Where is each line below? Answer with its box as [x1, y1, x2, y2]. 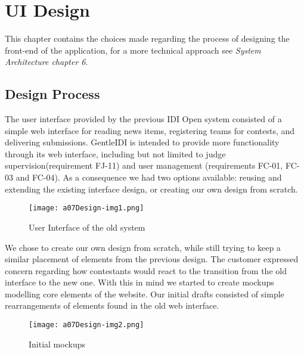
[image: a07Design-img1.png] [29, 204, 144, 213]
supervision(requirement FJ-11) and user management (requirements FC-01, [5, 159, 283, 172]
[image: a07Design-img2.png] [29, 321, 144, 330]
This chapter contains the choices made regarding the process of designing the [5, 32, 290, 45]
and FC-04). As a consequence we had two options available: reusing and [15, 171, 282, 184]
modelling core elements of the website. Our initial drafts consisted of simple [5, 287, 284, 300]
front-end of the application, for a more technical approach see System [5, 44, 261, 56]
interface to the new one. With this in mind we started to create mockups [5, 276, 274, 288]
